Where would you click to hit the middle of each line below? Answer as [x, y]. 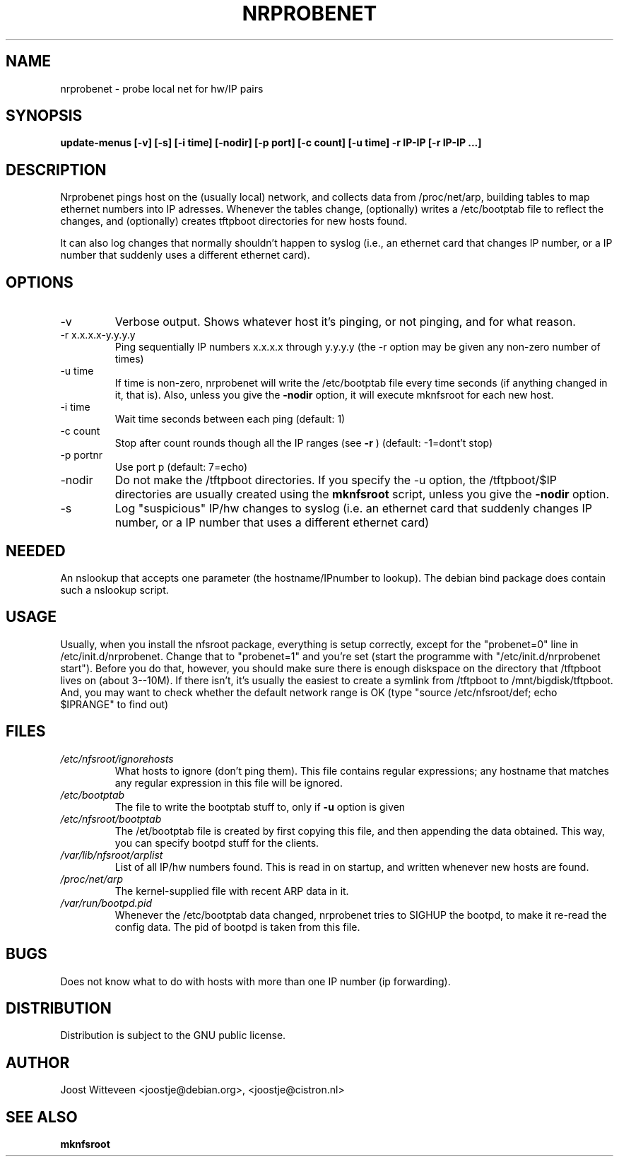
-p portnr [81, 455]
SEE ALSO [42, 1117]
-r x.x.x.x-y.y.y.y [98, 335]
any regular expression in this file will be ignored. [229, 782]
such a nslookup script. [114, 589]
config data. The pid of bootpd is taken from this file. [237, 927]
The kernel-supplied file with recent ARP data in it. [232, 891]
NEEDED [36, 551]
